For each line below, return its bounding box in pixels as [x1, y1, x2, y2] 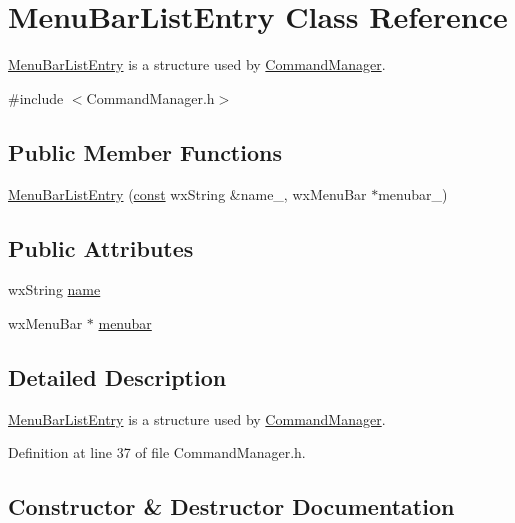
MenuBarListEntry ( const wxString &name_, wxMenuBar [8, 183, 367, 204]
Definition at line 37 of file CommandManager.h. [8, 442, 306, 463]
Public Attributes [8, 232, 194, 263]
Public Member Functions [8, 136, 282, 167]
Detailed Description [8, 361, 227, 392]
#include [8, 87, 64, 108]
